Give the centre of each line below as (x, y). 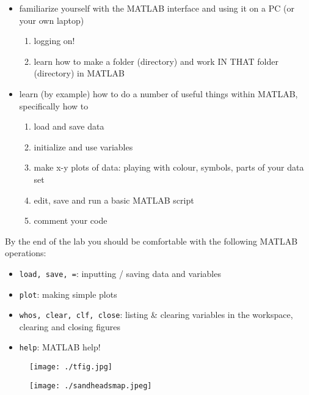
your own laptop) (52, 20)
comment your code (71, 220)
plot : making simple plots (68, 294)
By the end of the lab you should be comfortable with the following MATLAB (151, 241)
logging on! (54, 41)
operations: (26, 253)
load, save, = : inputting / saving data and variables (120, 273)
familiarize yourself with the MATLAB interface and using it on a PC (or (157, 8)
